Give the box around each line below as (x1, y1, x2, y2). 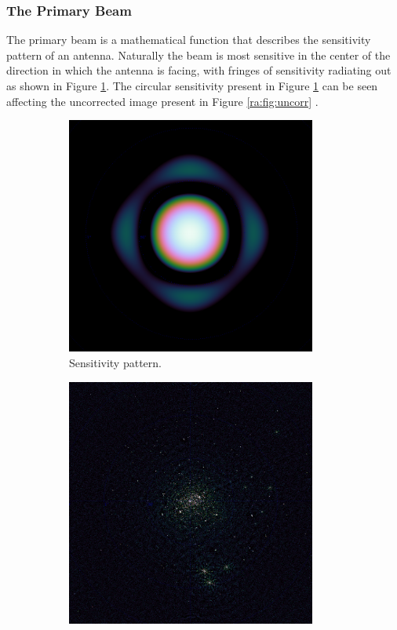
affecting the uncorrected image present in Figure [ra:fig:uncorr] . (6, 93, 319, 109)
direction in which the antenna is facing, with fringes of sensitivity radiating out (6, 62, 392, 78)
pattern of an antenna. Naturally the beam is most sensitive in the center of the (6, 46, 391, 63)
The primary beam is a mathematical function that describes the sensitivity (6, 31, 371, 48)
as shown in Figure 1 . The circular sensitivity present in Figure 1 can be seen (6, 78, 378, 93)
